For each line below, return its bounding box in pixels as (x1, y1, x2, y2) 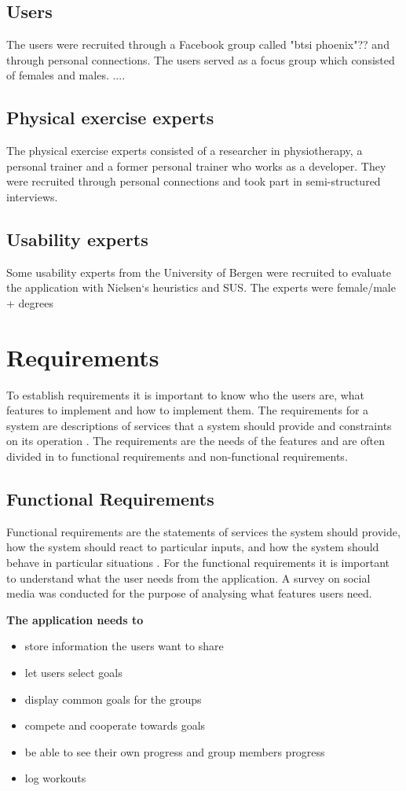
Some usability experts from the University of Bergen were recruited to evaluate (6, 263, 391, 280)
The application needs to (6, 611, 144, 627)
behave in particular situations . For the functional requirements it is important (6, 554, 390, 571)
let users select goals (24, 664, 123, 680)
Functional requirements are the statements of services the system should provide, (6, 523, 401, 539)
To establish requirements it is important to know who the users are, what (6, 386, 365, 403)
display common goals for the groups (24, 690, 202, 707)
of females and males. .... (6, 67, 126, 83)
